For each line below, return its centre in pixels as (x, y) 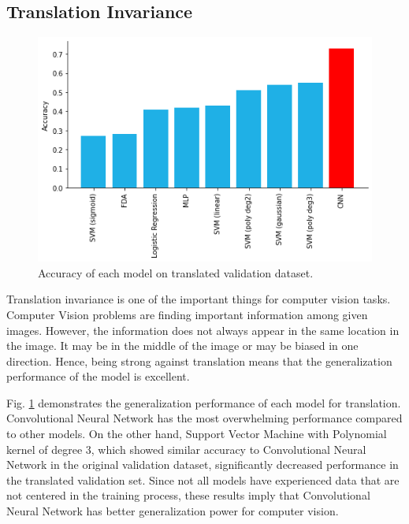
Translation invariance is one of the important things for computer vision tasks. (199, 299)
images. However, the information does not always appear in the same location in (203, 330)
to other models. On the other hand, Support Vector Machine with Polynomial (197, 434)
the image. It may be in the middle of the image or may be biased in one (182, 346)
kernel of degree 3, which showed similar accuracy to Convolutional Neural (186, 449)
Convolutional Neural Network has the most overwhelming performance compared (204, 418)
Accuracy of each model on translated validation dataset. (176, 272)
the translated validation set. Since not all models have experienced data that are (203, 479)
